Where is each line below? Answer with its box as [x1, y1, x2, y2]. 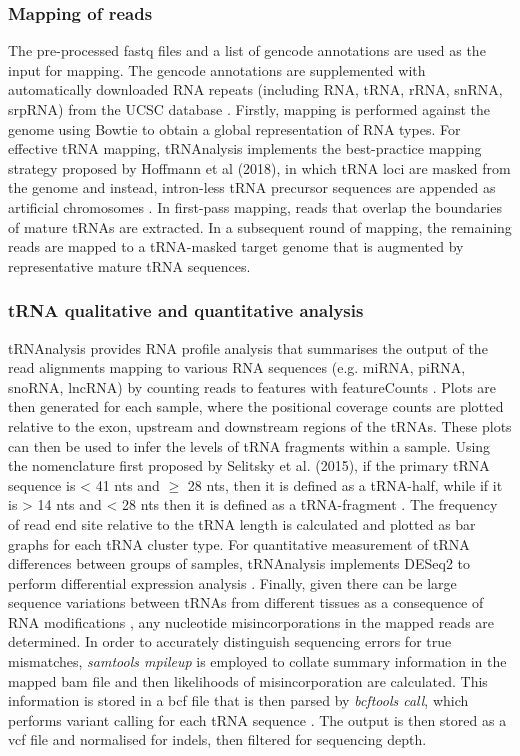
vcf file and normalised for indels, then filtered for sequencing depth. [8, 729, 427, 750]
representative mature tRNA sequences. [8, 255, 251, 276]
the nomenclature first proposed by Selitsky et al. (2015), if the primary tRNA [8, 455, 490, 476]
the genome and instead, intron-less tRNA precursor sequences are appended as [8, 177, 496, 198]
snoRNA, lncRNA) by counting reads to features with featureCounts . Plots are [8, 376, 497, 397]
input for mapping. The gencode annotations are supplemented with [8, 59, 426, 80]
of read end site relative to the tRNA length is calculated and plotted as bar [8, 513, 476, 534]
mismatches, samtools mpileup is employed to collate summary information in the [8, 651, 507, 672]
